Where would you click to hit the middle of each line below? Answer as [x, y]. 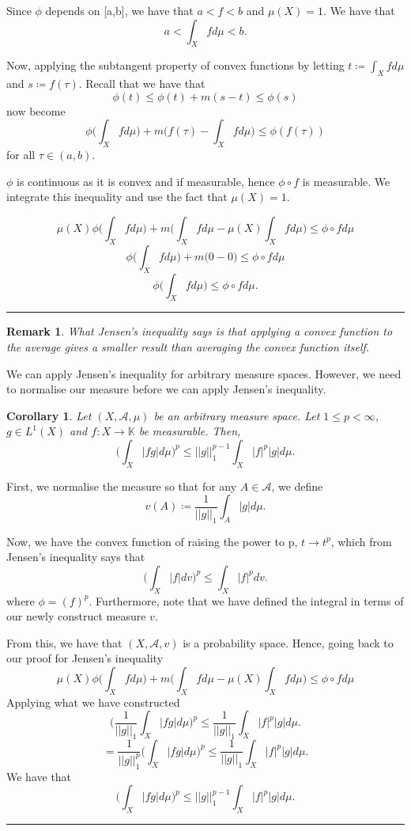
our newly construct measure [76, 616]
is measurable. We [346, 181]
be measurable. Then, [190, 431]
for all [21, 155]
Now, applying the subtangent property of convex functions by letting [175, 65]
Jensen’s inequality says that [76, 557]
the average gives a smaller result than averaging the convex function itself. [188, 346]
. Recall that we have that [142, 83]
